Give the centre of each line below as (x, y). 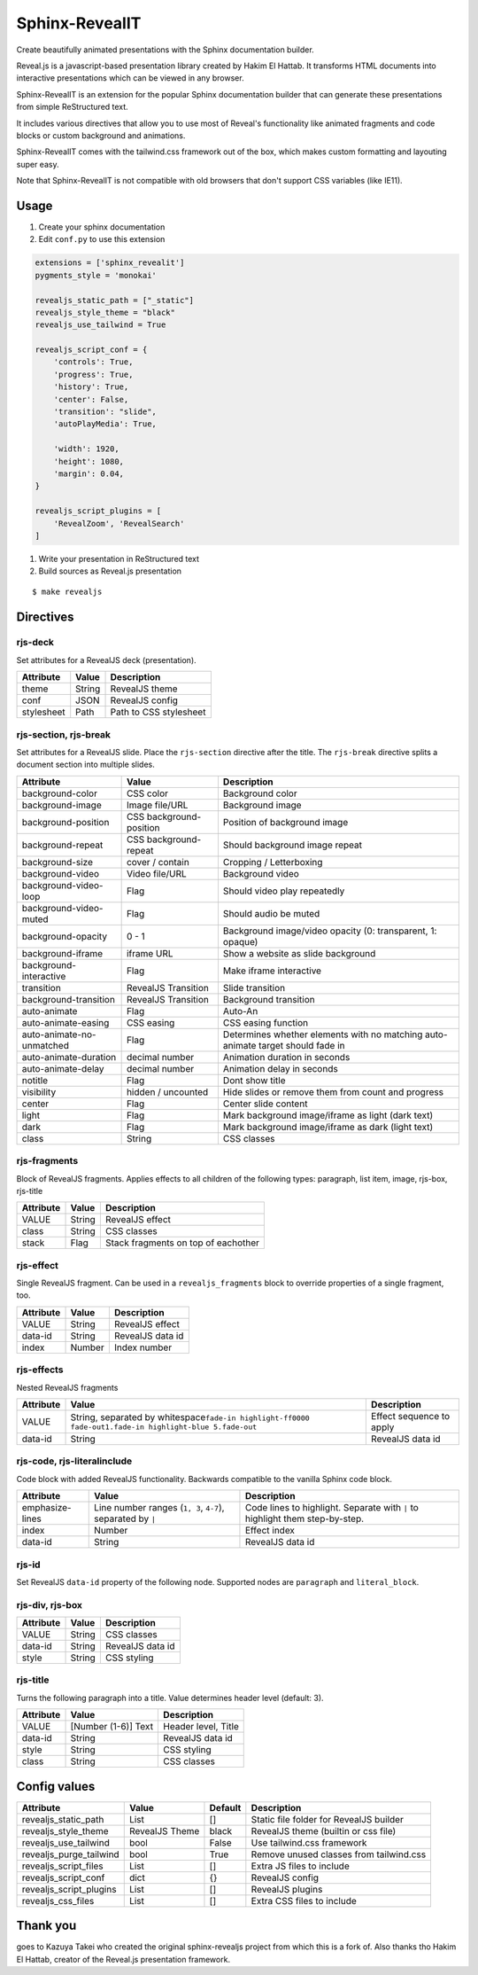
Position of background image (285, 822)
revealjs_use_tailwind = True (100, 325)
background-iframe (62, 953)
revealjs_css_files (58, 1901)
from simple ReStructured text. (72, 107)
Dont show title (254, 1080)
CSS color (147, 793)
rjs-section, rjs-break (63, 734)
